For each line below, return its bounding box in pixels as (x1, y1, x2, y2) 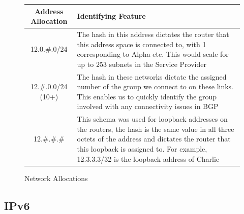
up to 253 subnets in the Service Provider (77, 58, 206, 69)
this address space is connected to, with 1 (77, 39, 206, 49)
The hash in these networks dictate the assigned (77, 71, 227, 82)
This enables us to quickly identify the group (77, 91, 217, 101)
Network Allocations (24, 172, 88, 183)
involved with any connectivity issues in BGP (77, 101, 219, 112)
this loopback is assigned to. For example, (77, 143, 207, 154)
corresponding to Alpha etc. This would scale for (77, 49, 229, 59)
